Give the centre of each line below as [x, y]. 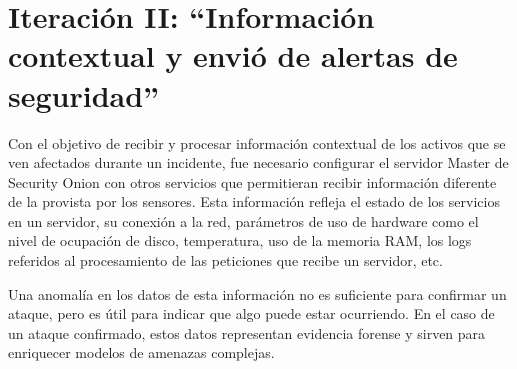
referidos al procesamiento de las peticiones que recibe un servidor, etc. [225, 260]
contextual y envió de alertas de [233, 55]
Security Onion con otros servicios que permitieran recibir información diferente [252, 181]
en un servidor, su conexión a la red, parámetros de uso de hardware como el [243, 220]
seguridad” [84, 94]
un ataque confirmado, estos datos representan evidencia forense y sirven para [247, 332]
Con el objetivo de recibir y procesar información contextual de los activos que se [257, 142]
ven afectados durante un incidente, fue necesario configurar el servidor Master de [258, 162]
